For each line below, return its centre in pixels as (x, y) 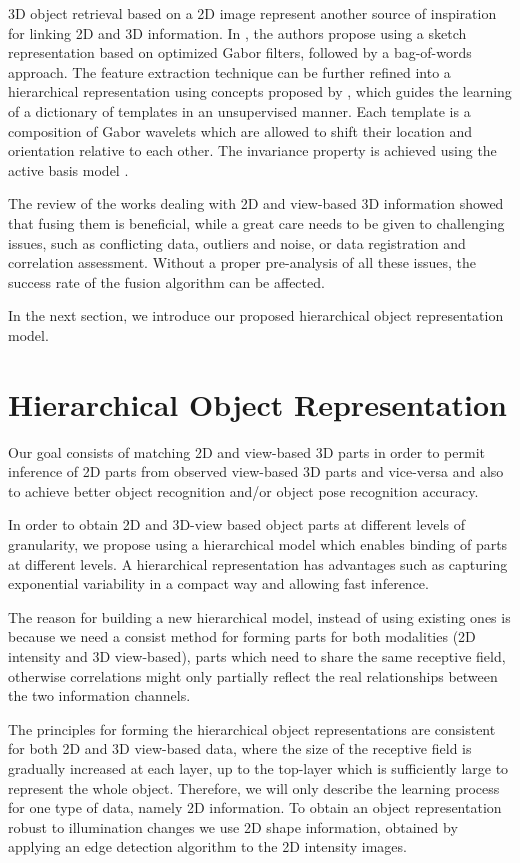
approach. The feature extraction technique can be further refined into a (229, 71)
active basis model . (68, 169)
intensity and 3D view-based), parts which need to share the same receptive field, (257, 655)
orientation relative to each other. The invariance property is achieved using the (252, 150)
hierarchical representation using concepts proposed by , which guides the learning (260, 91)
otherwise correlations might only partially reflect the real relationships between (253, 675)
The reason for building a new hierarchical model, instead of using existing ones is (259, 616)
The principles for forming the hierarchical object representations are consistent (252, 728)
